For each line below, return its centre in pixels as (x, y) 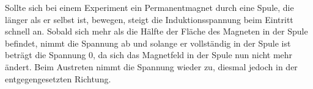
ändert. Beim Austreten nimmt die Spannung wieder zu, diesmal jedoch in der (151, 66)
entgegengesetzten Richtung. (58, 78)
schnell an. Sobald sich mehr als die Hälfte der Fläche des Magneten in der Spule (156, 31)
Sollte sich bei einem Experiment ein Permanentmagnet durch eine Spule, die (149, 7)
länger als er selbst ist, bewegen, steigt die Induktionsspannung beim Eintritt (149, 19)
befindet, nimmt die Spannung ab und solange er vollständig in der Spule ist (148, 43)
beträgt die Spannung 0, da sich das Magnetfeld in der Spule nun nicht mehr (149, 55)
